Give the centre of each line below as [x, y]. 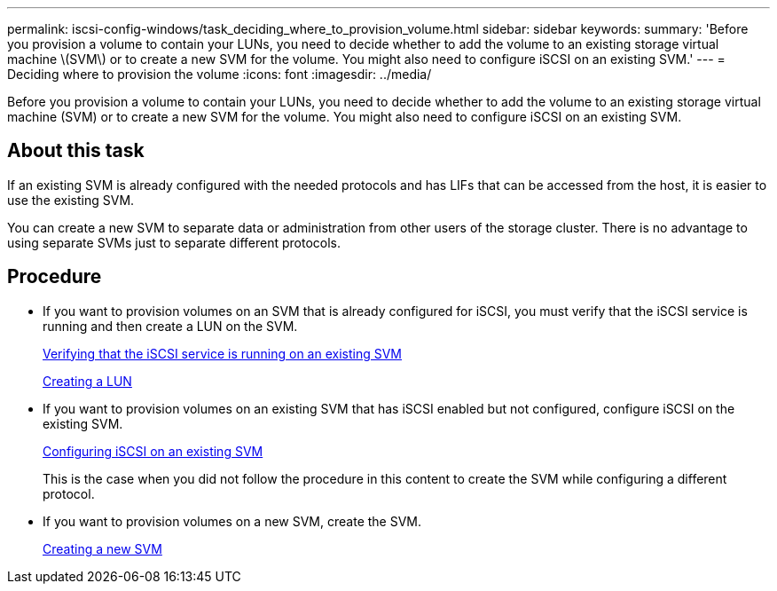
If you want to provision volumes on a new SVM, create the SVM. [232, 521]
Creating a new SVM [102, 548]
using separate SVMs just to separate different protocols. [174, 242]
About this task [76, 151]
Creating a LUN [87, 381]
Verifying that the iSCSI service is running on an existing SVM [223, 353]
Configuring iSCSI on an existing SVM [153, 451]
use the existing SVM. [71, 200]
